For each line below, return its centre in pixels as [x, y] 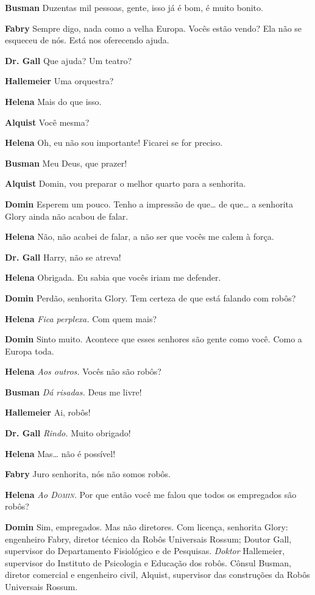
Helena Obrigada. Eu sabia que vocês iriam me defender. [113, 277]
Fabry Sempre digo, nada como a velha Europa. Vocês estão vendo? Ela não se [154, 28]
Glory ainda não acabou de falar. [67, 216]
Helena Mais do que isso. [53, 101]
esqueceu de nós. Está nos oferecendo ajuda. [87, 40]
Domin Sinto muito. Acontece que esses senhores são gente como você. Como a [154, 339]
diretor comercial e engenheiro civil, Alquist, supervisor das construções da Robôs [157, 575]
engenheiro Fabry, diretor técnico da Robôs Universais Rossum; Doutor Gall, [148, 539]
